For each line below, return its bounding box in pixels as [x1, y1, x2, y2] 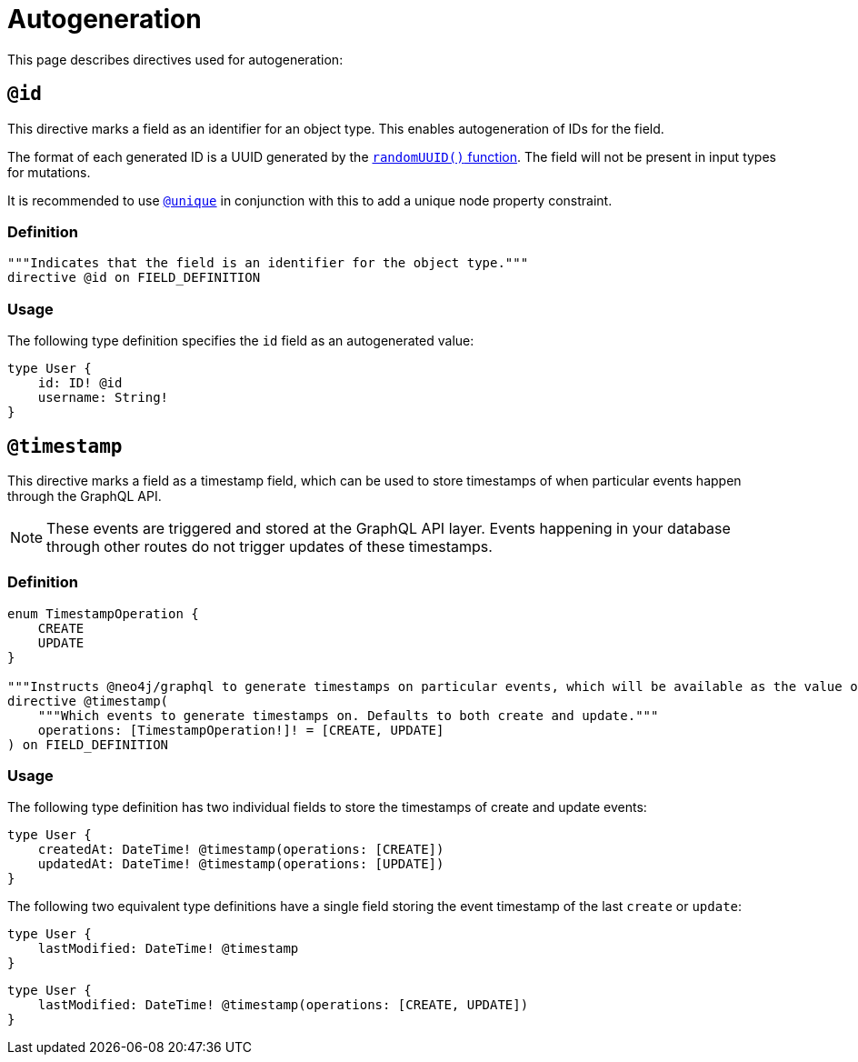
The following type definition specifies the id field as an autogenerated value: [7, 333, 474, 349]
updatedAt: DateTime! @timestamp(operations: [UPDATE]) [37, 857, 444, 872]
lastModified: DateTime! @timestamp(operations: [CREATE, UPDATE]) [37, 997, 529, 1013]
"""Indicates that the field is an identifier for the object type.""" [7, 255, 529, 271]
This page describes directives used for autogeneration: [7, 51, 344, 67]
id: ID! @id [37, 376, 123, 391]
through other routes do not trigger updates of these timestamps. [46, 536, 493, 556]
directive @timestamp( [7, 693, 169, 708]
